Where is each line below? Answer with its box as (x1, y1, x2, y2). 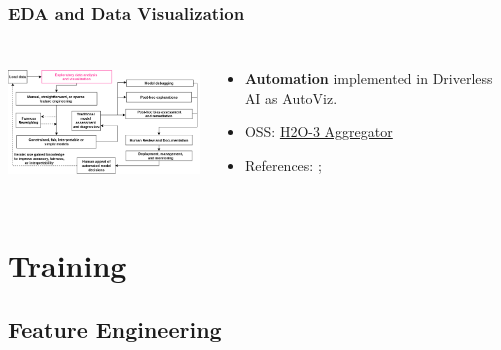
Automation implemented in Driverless (244, 68, 493, 89)
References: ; (244, 155, 322, 175)
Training (8, 245, 127, 286)
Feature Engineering (8, 313, 222, 344)
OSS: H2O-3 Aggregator (244, 121, 393, 142)
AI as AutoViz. (244, 87, 338, 108)
